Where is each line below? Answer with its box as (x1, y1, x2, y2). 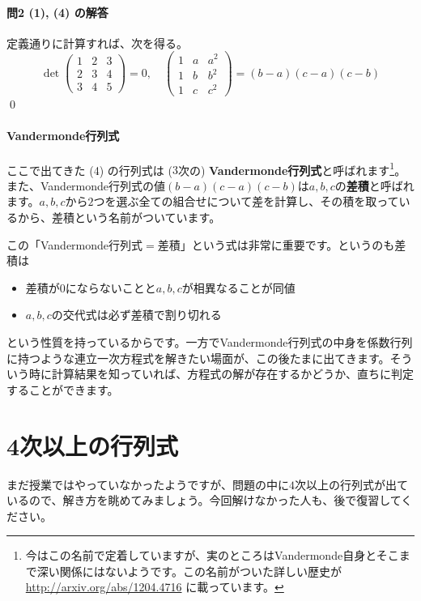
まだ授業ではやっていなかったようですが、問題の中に (6, 475, 290, 492)
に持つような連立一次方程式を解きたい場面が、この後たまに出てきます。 (6, 349, 390, 366)
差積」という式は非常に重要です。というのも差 (157, 236, 406, 253)
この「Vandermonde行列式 (6, 236, 143, 253)
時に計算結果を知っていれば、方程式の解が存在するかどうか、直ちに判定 (28, 365, 415, 382)
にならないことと (65, 279, 156, 296)
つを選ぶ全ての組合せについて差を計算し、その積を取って (93, 193, 399, 210)
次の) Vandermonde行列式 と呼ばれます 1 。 (177, 159, 406, 178)
